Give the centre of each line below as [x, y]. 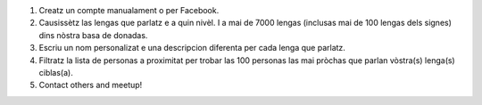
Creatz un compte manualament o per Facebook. [129, 10]
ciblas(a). [56, 72]
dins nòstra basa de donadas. [93, 35]
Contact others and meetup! [91, 85]
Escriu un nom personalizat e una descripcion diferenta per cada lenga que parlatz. [192, 48]
